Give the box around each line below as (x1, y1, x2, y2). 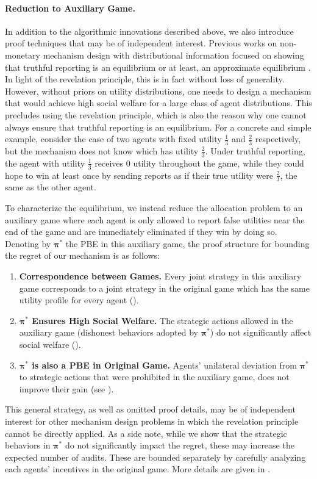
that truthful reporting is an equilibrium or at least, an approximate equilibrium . (5, 60, 311, 73)
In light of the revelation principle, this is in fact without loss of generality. (5, 73, 285, 85)
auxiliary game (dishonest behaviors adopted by (19, 326, 198, 339)
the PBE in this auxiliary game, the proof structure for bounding (65, 237, 310, 250)
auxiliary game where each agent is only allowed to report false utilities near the (5, 213, 305, 226)
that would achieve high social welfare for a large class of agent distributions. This (5, 96, 312, 109)
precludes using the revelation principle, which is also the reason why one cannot (5, 108, 307, 121)
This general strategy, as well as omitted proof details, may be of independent (5, 403, 296, 416)
